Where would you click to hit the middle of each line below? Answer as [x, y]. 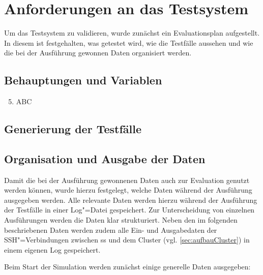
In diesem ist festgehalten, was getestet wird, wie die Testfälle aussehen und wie [129, 42]
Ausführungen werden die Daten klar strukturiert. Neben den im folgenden [121, 220]
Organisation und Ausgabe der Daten [105, 158]
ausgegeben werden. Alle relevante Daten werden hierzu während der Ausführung [131, 200]
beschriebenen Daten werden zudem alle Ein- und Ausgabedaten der [111, 230]
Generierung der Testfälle [73, 129]
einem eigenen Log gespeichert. [52, 249]
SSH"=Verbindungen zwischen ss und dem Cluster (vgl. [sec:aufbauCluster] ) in [127, 240]
